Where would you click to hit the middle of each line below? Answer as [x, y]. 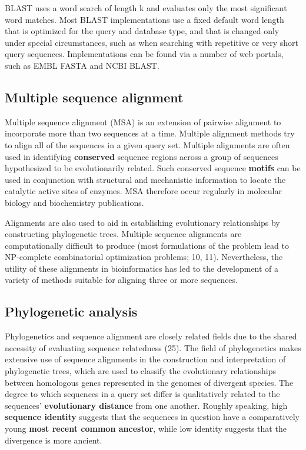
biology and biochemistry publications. [74, 202]
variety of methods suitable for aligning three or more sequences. [121, 280]
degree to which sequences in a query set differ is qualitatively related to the [142, 394]
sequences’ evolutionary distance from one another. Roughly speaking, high [146, 405]
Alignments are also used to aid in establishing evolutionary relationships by [142, 222]
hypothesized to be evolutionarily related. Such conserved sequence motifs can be [153, 168]
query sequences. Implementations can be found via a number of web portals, [144, 54]
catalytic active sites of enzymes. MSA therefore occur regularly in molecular [143, 191]
